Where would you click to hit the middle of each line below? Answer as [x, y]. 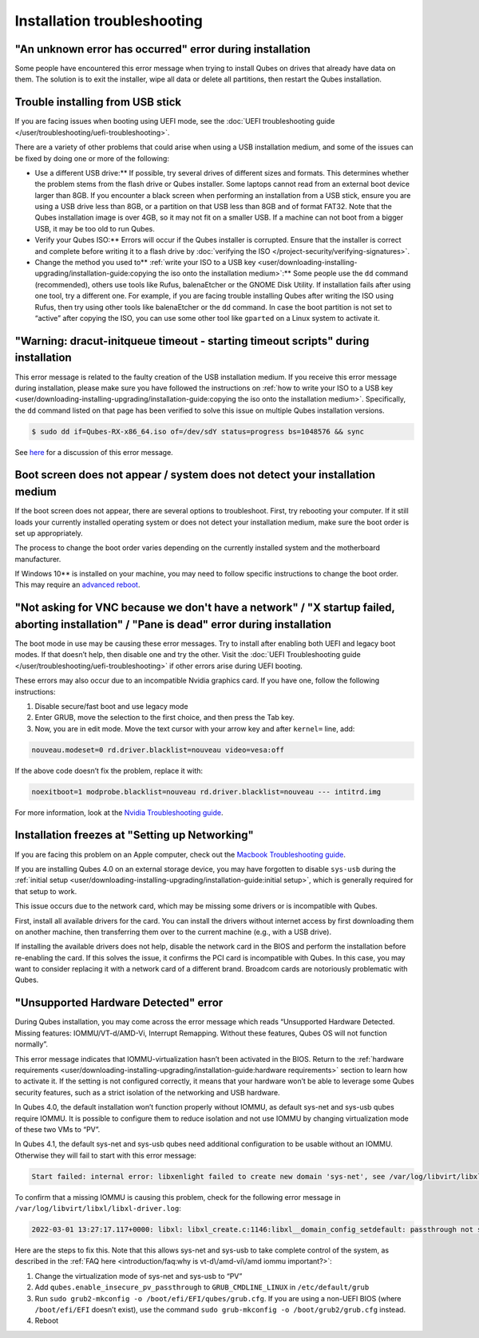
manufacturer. [38, 559]
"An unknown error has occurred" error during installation [162, 49]
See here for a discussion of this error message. [94, 452]
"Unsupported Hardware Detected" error [119, 1003]
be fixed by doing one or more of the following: [92, 158]
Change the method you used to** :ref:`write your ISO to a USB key [145, 263]
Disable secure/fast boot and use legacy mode [111, 706]
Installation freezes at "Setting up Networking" [135, 835]
